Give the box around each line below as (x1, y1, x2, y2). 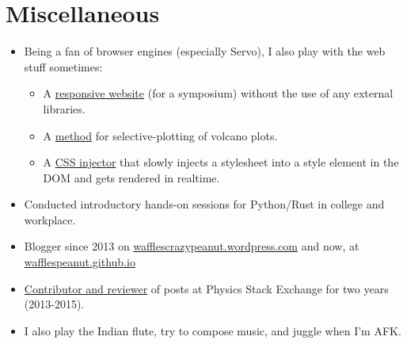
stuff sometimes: (24, 58, 103, 75)
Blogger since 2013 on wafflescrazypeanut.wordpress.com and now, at (24, 238, 359, 254)
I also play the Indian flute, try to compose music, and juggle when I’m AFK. (24, 322, 401, 338)
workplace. (24, 211, 76, 227)
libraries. (43, 100, 86, 117)
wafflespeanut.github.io (24, 254, 135, 270)
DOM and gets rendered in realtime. (43, 169, 220, 185)
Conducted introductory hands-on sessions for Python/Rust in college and (24, 196, 385, 212)
